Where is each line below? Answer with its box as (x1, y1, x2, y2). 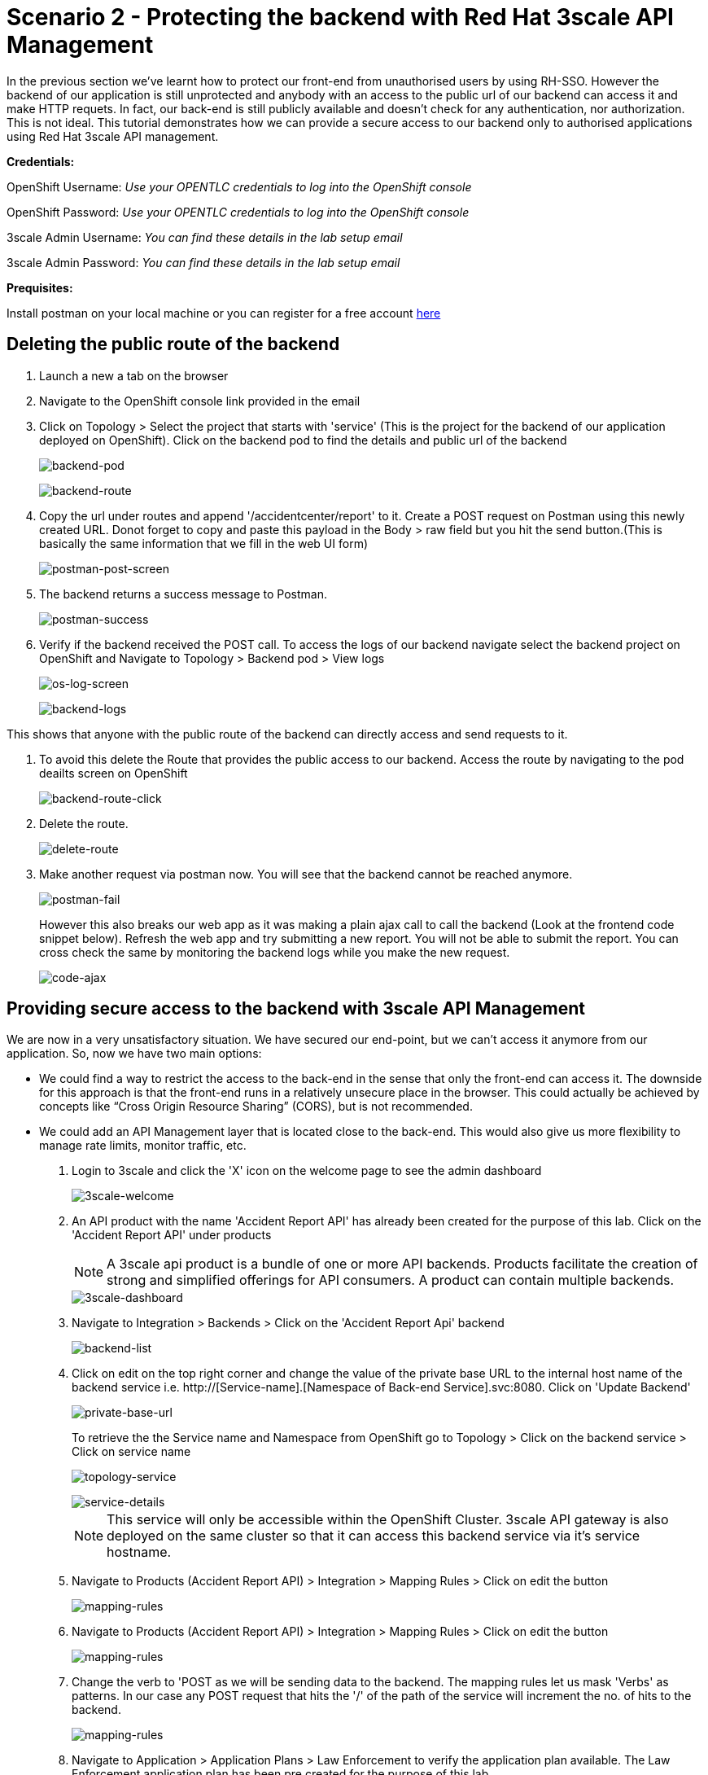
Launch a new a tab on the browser (39, 368, 229, 383)
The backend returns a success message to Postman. (39, 586, 327, 601)
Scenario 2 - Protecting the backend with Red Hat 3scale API (7, 3, 674, 31)
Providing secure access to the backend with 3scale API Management (7, 998, 585, 1019)
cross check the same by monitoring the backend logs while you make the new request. (39, 944, 510, 959)
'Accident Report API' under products (72, 1228, 272, 1242)
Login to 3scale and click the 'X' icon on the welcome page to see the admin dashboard (72, 1164, 542, 1178)
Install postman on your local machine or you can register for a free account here (7, 305, 441, 320)
